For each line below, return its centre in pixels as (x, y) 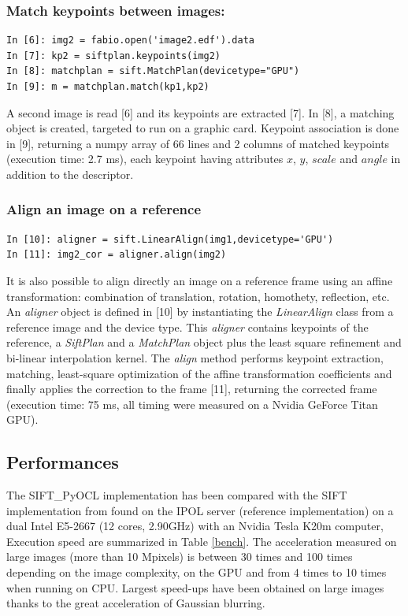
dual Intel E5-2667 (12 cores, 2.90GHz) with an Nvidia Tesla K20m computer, (195, 526)
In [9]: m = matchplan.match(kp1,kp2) (108, 87)
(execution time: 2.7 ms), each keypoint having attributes (145, 159)
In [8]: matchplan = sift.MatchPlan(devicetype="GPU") (153, 71)
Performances (63, 462)
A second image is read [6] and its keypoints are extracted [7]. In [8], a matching (200, 112)
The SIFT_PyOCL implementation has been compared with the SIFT (177, 495)
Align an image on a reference (104, 209)
